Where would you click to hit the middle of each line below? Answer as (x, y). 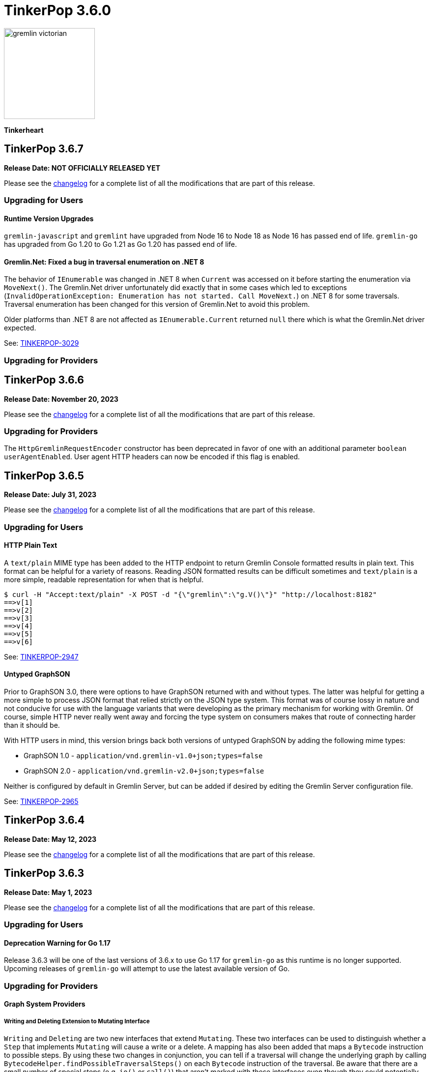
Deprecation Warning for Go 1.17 (57, 943)
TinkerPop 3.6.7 (44, 149)
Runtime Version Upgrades (49, 218)
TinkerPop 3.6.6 (44, 380)
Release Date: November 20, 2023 (61, 399)
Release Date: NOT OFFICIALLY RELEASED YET (82, 168)
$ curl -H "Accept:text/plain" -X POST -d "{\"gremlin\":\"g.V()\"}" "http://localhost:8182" (190, 594)
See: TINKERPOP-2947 (41, 656)
